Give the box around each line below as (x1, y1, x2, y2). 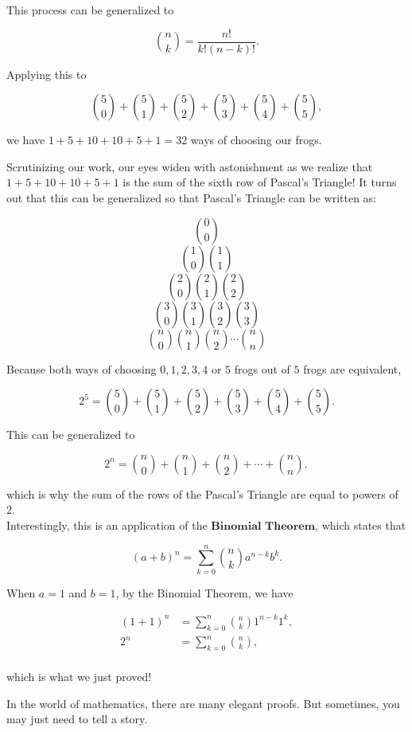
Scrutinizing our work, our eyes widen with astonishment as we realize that (6, 158, 373, 174)
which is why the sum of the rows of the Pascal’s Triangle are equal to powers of (6, 485, 398, 502)
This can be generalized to (6, 426, 135, 443)
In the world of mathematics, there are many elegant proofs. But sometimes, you (6, 695, 400, 711)
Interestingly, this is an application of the (6, 517, 208, 533)
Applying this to (6, 65, 87, 82)
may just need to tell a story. (6, 710, 148, 727)
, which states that (315, 517, 406, 533)
